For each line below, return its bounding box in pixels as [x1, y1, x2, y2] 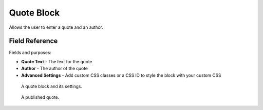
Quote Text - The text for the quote [21, 58, 93, 64]
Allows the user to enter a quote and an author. [9, 24, 103, 30]
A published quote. [21, 94, 59, 100]
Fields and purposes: [9, 50, 52, 55]
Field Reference [9, 37, 58, 45]
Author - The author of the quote [21, 66, 88, 72]
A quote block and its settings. [21, 83, 82, 90]
